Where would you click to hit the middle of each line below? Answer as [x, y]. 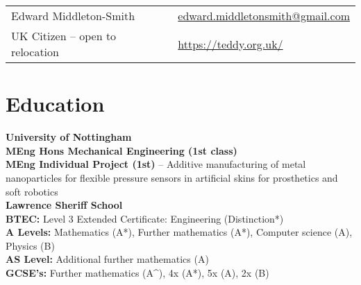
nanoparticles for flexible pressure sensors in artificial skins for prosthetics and [172, 177]
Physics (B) [30, 245]
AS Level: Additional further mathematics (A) [107, 259]
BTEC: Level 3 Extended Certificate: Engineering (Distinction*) [145, 218]
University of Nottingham [69, 137]
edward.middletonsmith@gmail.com [264, 16]
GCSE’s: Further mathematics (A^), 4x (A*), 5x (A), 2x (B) [137, 273]
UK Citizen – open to [64, 36]
